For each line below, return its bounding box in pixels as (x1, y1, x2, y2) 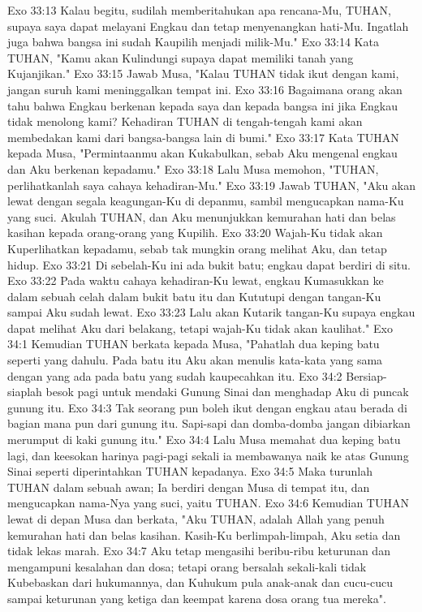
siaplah (7, 383, 42, 400)
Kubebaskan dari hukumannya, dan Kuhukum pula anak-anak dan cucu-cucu (7, 574, 394, 591)
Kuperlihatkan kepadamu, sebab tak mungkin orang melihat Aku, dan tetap (7, 239, 387, 256)
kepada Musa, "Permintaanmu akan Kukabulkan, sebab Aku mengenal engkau (7, 144, 398, 162)
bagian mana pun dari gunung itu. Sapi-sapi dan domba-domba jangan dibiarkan (7, 415, 411, 432)
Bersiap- (346, 367, 387, 384)
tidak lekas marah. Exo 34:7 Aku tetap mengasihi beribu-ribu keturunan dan (7, 542, 390, 559)
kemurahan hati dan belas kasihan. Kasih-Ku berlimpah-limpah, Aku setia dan (7, 526, 401, 543)
